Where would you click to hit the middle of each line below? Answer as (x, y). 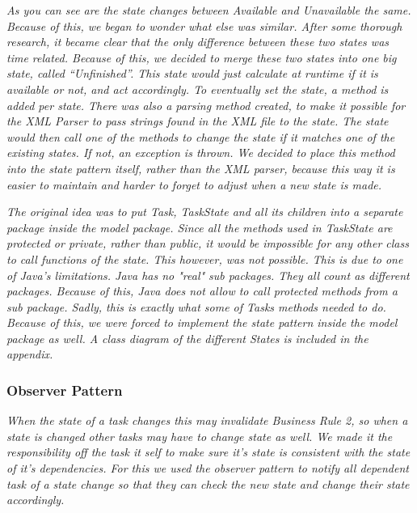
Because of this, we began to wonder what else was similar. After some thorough (204, 25)
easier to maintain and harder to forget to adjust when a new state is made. (194, 184)
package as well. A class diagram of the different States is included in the (187, 338)
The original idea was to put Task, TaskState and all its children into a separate (205, 212)
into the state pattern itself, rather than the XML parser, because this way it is (201, 168)
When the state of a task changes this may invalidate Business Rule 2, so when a (207, 420)
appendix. (30, 354)
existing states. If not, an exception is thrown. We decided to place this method (201, 153)
